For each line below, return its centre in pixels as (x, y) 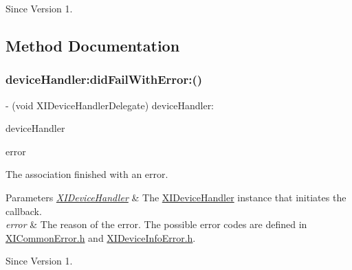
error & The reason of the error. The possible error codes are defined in (156, 224)
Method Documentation (93, 45)
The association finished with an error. (87, 174)
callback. (24, 211)
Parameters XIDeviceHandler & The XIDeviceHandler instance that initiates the (176, 197)
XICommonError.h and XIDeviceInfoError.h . (101, 237)
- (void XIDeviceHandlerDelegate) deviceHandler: (110, 105)
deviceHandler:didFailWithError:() (104, 79)
